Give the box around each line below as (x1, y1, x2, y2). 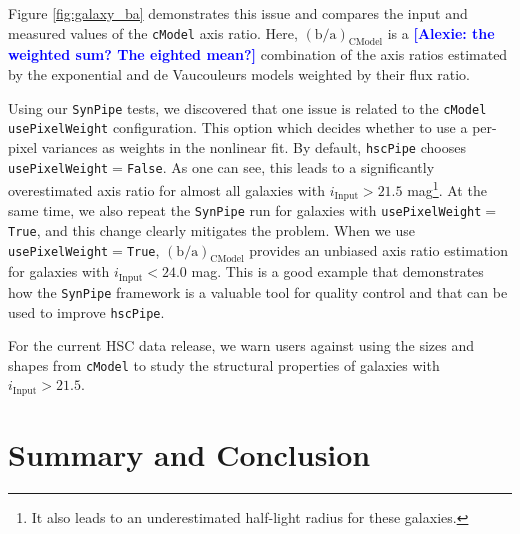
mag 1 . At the (407, 177, 487, 200)
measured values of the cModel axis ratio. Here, (8, 22, 298, 43)
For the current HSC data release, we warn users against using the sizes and (8, 335, 475, 356)
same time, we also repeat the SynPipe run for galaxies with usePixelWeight (8, 200, 482, 221)
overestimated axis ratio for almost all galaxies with (8, 179, 325, 200)
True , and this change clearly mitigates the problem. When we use (8, 219, 415, 240)
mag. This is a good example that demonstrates (191, 261, 484, 282)
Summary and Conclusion (8, 434, 371, 475)
